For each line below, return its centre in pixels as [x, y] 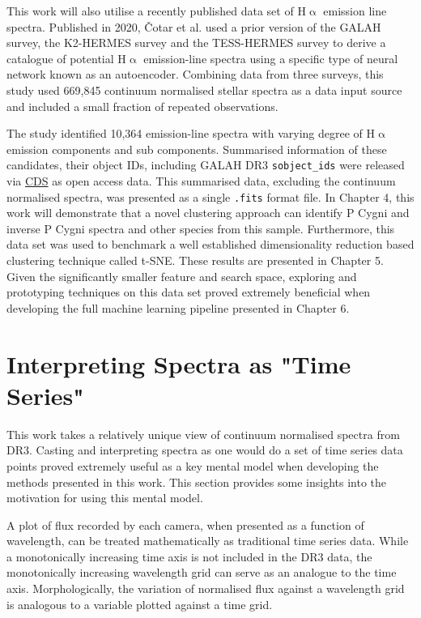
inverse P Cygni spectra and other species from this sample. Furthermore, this [201, 228]
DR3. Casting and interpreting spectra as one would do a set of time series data [205, 450]
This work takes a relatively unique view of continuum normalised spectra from [203, 434]
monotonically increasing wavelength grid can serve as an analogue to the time [202, 572]
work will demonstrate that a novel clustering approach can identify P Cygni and [208, 213]
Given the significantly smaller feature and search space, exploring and [182, 276]
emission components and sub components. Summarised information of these [197, 149]
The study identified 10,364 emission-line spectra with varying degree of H [191, 133]
